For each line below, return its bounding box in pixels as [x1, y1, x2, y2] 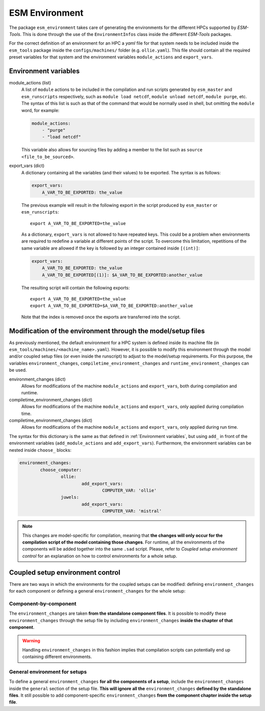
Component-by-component [9, 600, 77, 607]
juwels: [60, 494, 79, 500]
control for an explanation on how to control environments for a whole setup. [22, 553, 178, 559]
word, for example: [21, 107, 60, 113]
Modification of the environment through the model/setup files [9, 327, 205, 335]
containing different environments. [22, 654, 92, 660]
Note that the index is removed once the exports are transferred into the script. [21, 314, 181, 320]
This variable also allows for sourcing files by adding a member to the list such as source [21, 147, 203, 153]
